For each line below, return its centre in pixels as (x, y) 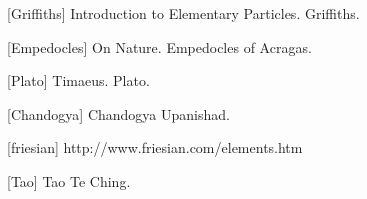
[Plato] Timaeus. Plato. (78, 80)
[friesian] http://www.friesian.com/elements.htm (155, 147)
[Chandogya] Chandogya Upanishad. (118, 113)
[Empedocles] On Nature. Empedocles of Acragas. (159, 46)
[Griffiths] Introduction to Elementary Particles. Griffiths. (183, 13)
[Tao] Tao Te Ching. (69, 180)
